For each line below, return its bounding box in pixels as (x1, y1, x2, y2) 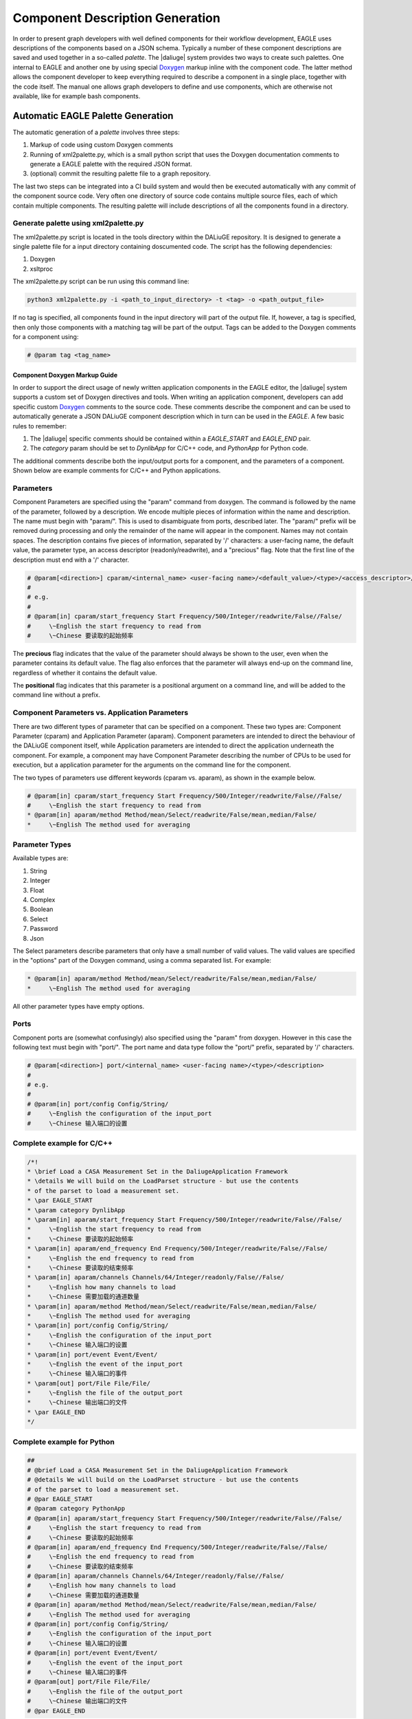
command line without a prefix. (12, 691, 101, 699)
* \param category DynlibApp (27, 1206, 126, 1214)
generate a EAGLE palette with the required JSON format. (30, 160, 192, 168)
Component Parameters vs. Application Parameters (12, 708, 189, 718)
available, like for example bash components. (12, 91, 141, 100)
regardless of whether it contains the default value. (12, 668, 157, 677)
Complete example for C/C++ (12, 1138, 113, 1148)
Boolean (30, 905, 54, 914)
